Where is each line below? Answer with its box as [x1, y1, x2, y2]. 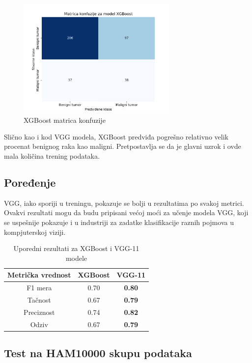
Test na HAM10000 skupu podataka [4, 345, 192, 361]
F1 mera [27, 282, 52, 293]
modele [65, 252, 87, 263]
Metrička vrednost [7, 270, 71, 280]
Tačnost [27, 295, 51, 305]
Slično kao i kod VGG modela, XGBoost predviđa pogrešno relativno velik [4, 131, 228, 141]
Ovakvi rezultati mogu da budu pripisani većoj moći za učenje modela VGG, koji [4, 207, 249, 218]
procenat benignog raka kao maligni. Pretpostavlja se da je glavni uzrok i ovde [4, 141, 241, 151]
